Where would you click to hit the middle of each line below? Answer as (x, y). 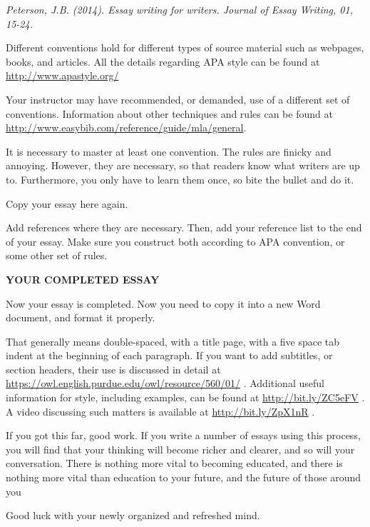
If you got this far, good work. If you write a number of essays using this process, (183, 435)
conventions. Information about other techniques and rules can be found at (169, 113)
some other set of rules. (57, 255)
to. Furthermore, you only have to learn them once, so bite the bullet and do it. (180, 179)
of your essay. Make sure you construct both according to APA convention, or (175, 241)
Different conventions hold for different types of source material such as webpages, (185, 47)
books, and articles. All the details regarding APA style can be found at (163, 61)
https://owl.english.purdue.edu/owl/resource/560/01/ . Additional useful (165, 383)
